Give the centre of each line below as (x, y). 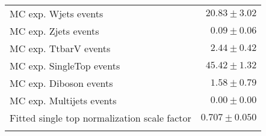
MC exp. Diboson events (61, 83)
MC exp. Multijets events (63, 100)
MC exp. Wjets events (57, 13)
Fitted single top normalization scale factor (101, 118)
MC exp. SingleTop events (65, 66)
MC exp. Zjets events (54, 31)
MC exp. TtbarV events (60, 48)
